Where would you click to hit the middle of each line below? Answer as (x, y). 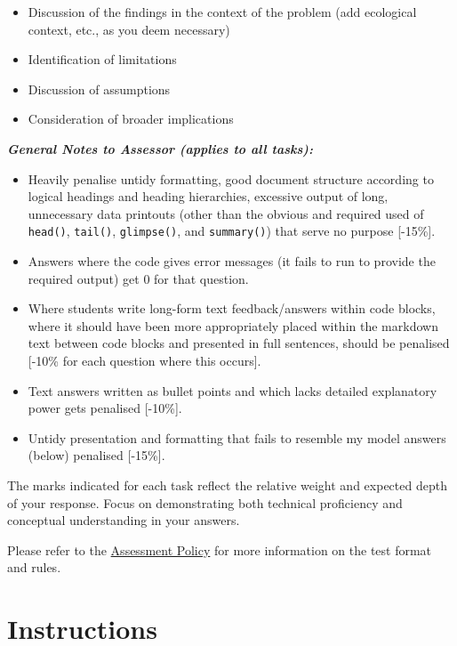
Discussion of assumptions (99, 89)
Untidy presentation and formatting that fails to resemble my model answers (237, 437)
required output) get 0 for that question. (138, 278)
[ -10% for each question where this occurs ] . (144, 360)
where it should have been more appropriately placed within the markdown (233, 325)
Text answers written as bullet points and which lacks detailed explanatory (233, 390)
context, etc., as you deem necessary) (129, 29)
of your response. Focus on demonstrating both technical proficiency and (205, 502)
